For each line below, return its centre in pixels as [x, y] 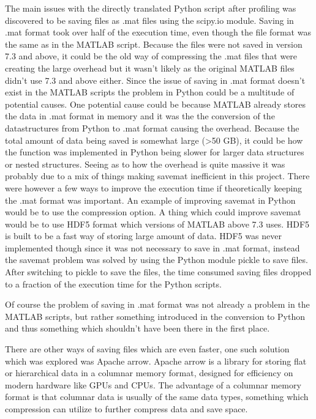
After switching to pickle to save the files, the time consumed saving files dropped [158, 272]
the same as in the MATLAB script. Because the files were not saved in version [154, 44]
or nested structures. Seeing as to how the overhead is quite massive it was [145, 164]
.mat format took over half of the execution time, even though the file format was [158, 32]
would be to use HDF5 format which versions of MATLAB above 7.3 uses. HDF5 [157, 224]
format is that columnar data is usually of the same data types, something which [157, 397]
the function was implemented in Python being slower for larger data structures [155, 152]
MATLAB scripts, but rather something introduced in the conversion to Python [155, 316]
